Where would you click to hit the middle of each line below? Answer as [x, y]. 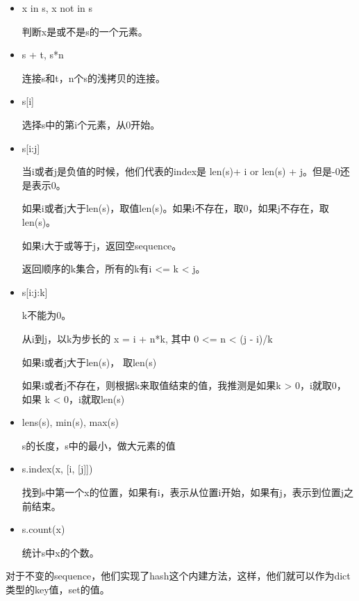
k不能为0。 [47, 315]
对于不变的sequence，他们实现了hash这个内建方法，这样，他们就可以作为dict [178, 576]
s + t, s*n [43, 55]
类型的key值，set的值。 [58, 590]
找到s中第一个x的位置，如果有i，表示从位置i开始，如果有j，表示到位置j [183, 492]
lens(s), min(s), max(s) [70, 422]
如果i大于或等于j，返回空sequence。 [102, 245]
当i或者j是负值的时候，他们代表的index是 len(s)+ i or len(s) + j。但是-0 [181, 171]
